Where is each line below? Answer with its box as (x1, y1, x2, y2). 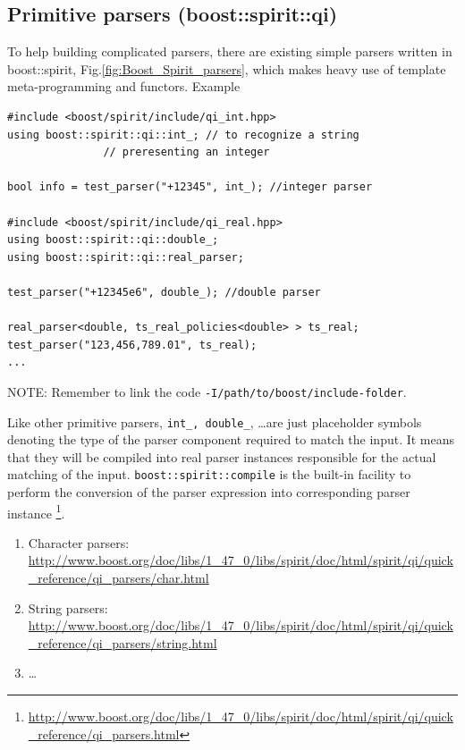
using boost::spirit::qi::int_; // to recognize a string (7, 128, 359, 141)
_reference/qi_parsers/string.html (28, 633, 217, 652)
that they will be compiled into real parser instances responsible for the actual (7, 447, 436, 466)
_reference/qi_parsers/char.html (28, 569, 209, 587)
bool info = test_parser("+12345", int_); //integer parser (7, 181, 373, 194)
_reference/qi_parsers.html (28, 724, 180, 743)
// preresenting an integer (103, 146, 270, 159)
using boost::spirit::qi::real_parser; (7, 250, 244, 264)
